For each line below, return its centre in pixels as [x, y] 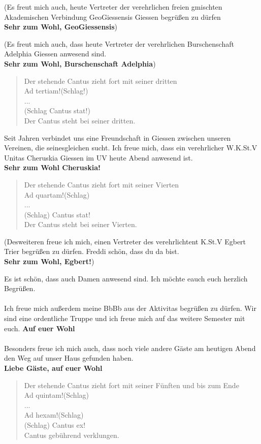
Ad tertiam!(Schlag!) [56, 91]
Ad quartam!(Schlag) [57, 194]
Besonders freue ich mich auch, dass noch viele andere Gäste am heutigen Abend [130, 348]
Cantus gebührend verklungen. [72, 435]
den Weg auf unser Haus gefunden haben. [69, 358]
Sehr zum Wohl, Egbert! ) [49, 261]
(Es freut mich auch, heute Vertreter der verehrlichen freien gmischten [113, 7]
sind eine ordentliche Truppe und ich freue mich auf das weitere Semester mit [125, 318]
